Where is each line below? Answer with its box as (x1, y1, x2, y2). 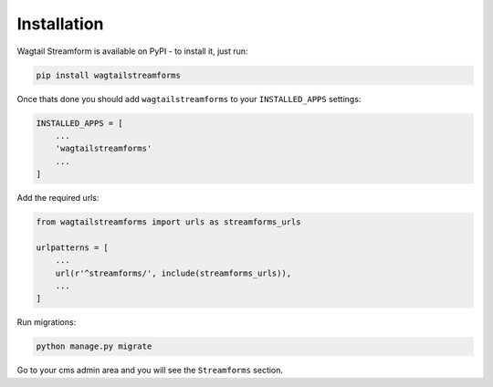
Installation (16, 14, 104, 34)
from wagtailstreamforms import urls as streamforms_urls (36, 217, 301, 227)
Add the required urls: (16, 193, 100, 204)
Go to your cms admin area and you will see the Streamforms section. (16, 365, 283, 376)
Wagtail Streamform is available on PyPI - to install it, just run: (16, 46, 248, 57)
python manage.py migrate (36, 341, 152, 351)
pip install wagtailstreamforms (36, 69, 182, 80)
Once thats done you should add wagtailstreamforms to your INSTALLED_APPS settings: (16, 93, 362, 104)
